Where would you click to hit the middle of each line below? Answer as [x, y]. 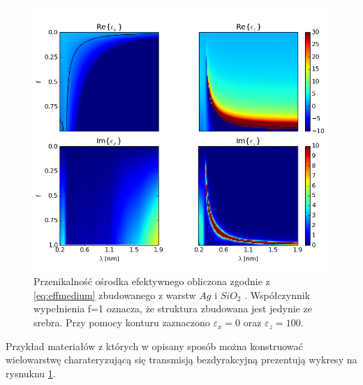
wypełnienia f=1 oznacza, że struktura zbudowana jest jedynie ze [173, 308]
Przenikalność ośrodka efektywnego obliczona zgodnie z [152, 281]
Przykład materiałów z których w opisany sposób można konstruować [154, 346]
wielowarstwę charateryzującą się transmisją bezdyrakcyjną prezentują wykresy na [181, 359]
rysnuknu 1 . [31, 373]
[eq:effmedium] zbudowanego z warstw [115, 295]
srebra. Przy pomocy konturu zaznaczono [122, 322]
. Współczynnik [277, 295]
